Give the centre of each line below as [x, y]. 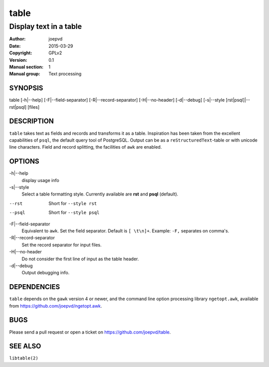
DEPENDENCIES [35, 287]
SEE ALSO [25, 346]
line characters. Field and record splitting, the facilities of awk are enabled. [85, 147]
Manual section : [26, 67]
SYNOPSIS [26, 88]
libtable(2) [24, 358]
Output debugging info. [46, 273]
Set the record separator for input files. [62, 245]
